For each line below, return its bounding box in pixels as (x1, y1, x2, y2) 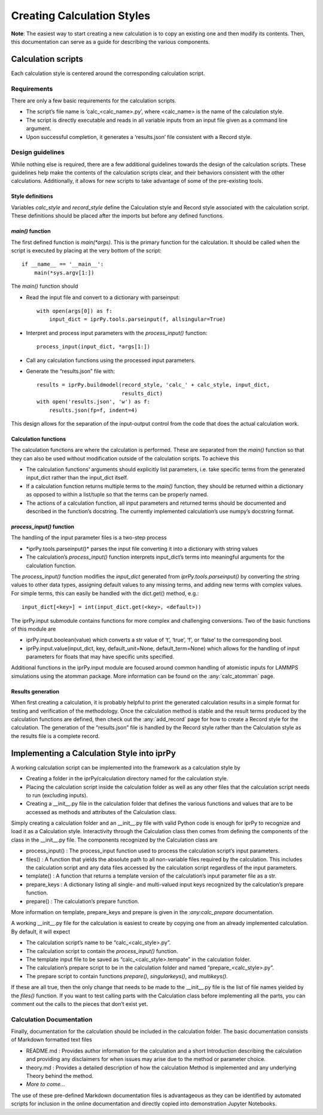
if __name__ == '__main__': (22, 261, 104, 268)
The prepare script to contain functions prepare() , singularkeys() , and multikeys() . (26, 972, 228, 980)
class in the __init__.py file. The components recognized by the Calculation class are (11, 836, 218, 843)
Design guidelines (11, 148, 65, 156)
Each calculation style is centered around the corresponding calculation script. (11, 70, 205, 77)
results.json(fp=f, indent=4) (48, 406, 138, 414)
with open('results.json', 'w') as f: (36, 399, 151, 405)
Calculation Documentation (11, 1015, 93, 1023)
